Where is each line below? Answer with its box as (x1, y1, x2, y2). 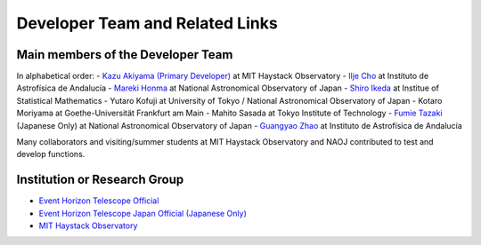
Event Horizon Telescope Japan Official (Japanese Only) (38, 208, 247, 218)
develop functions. (16, 149, 86, 160)
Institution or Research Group (16, 172, 184, 187)
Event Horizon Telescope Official (38, 195, 159, 206)
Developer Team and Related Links (16, 13, 278, 33)
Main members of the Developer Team (16, 47, 233, 62)
